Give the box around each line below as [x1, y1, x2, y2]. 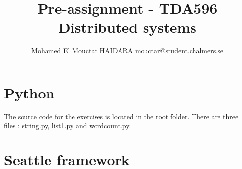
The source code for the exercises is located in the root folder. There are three [4, 111, 239, 121]
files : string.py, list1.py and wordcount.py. [4, 121, 131, 131]
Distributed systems [58, 17, 196, 37]
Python [4, 82, 55, 102]
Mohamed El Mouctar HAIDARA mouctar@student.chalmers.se [31, 46, 223, 56]
